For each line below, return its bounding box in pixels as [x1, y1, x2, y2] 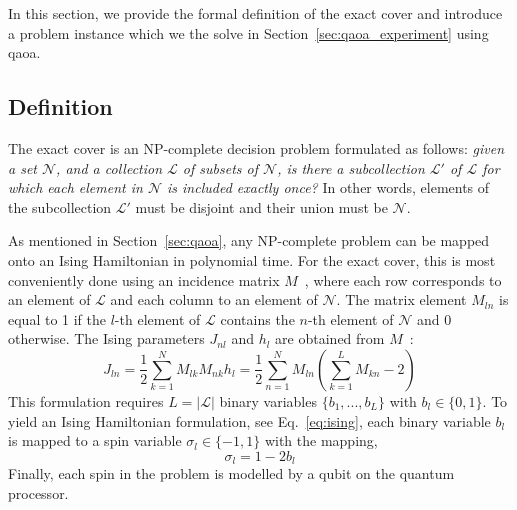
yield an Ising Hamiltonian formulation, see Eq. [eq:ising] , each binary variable [8, 410, 491, 431]
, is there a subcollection [277, 157, 425, 178]
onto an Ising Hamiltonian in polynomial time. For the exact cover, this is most [8, 249, 496, 270]
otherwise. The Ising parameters [8, 328, 205, 349]
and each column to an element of [110, 289, 318, 310]
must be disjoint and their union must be [135, 196, 388, 217]
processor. [8, 482, 69, 503]
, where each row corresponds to [304, 269, 502, 290]
